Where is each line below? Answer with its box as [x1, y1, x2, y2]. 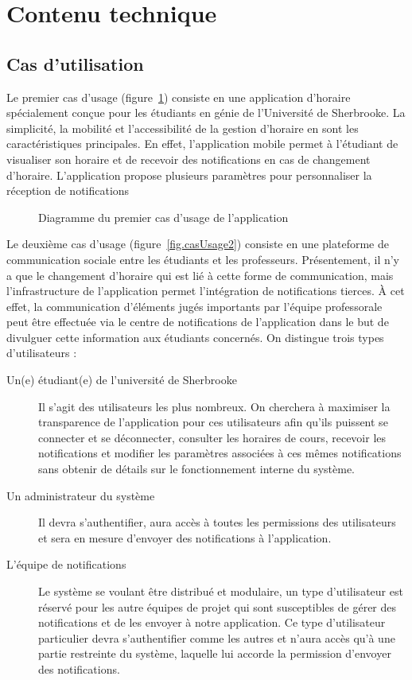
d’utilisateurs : [6, 344, 77, 361]
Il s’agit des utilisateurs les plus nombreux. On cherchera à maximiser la [38, 398, 391, 414]
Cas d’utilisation [6, 51, 144, 76]
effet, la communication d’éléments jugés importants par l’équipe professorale [6, 297, 383, 314]
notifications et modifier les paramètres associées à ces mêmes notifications [38, 445, 402, 461]
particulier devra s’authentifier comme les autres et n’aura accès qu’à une [38, 629, 395, 646]
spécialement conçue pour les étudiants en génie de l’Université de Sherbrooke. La [6, 104, 406, 121]
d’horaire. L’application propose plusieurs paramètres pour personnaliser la [6, 166, 372, 183]
